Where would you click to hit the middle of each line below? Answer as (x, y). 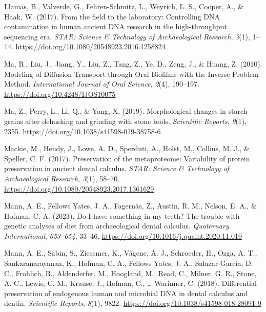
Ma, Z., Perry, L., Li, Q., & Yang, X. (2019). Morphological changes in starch (126, 111)
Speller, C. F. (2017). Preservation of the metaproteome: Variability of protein (127, 158)
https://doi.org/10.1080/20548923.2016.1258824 (90, 46)
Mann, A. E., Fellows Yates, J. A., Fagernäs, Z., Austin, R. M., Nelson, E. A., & (130, 206)
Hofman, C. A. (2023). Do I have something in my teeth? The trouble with (122, 215)
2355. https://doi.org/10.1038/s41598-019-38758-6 (83, 131)
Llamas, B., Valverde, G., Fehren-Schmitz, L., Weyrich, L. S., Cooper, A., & (124, 6)
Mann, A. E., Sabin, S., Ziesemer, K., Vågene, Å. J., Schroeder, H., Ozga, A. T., (131, 253)
